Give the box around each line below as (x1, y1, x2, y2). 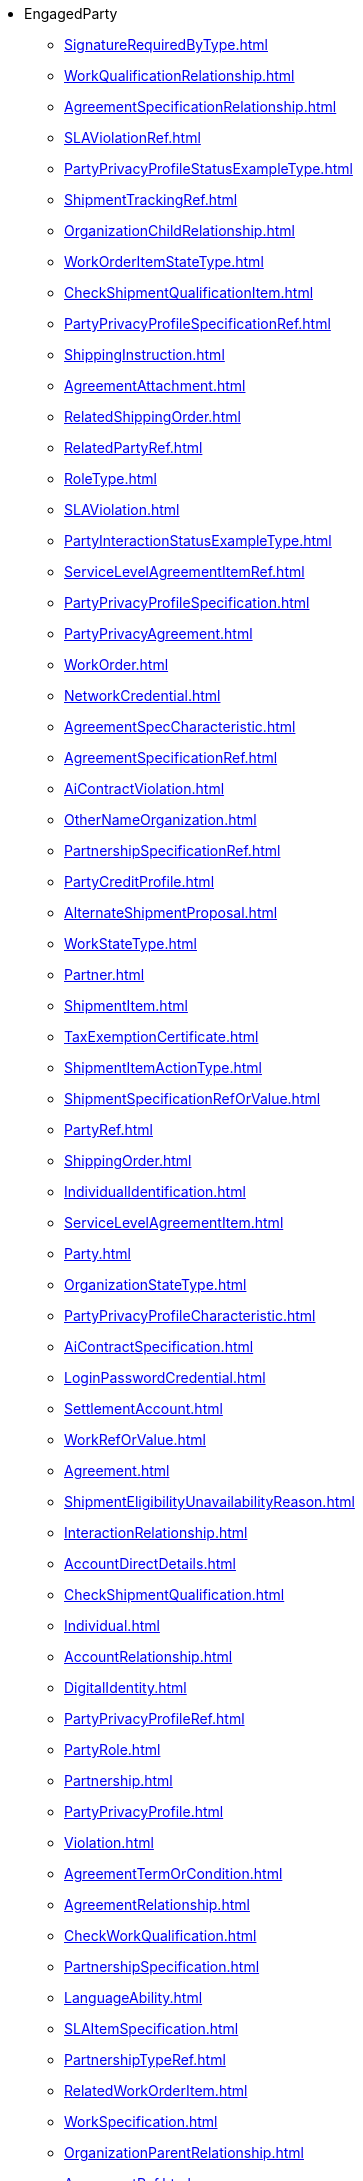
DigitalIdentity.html (64, 1679, 187, 1696)
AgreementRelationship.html (64, 1896, 250, 1913)
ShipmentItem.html (64, 997, 188, 1014)
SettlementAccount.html (64, 1400, 223, 1417)
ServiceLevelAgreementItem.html (64, 1214, 284, 1231)
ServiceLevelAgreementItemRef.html (64, 563, 305, 580)
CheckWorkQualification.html (64, 1927, 257, 1944)
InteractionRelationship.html (64, 1524, 248, 1541)
